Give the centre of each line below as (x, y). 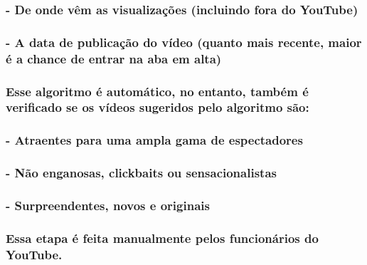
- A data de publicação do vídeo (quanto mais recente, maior (184, 42)
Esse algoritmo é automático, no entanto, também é (157, 91)
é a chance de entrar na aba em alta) (114, 58)
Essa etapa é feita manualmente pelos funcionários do (162, 238)
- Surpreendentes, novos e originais (108, 205)
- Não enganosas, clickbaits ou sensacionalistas (141, 173)
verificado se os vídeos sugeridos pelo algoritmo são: (158, 107)
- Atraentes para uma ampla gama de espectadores (154, 140)
